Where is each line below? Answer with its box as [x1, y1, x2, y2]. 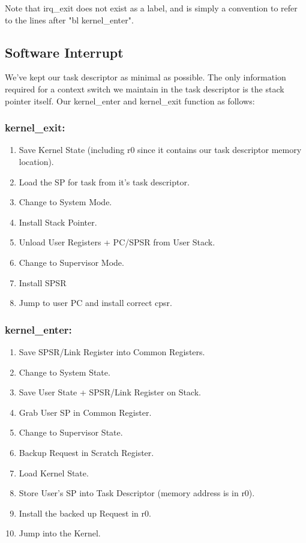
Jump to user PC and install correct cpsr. [19, 296, 172, 309]
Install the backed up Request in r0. [19, 506, 151, 519]
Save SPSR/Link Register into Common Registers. [19, 345, 205, 358]
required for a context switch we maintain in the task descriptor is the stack [5, 82, 284, 95]
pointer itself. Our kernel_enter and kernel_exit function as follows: [5, 94, 255, 107]
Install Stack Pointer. [19, 215, 97, 228]
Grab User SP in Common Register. [19, 406, 152, 418]
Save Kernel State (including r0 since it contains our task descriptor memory [19, 143, 302, 156]
